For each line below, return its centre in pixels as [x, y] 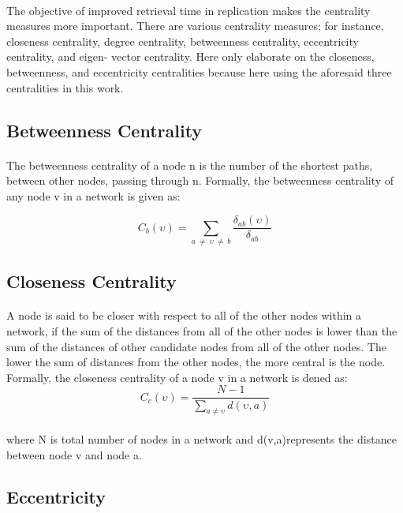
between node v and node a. [74, 454]
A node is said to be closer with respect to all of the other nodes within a [184, 315]
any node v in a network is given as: [93, 195]
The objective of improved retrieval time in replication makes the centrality [188, 10]
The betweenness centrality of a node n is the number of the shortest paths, [190, 165]
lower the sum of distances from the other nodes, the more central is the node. [196, 362]
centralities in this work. [65, 87]
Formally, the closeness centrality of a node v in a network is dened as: [177, 377]
